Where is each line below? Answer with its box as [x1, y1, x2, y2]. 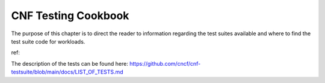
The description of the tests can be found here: [11, 60, 129, 67]
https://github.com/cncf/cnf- [129, 60, 201, 67]
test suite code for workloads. [11, 38, 85, 45]
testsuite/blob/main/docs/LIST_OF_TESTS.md [11, 69, 123, 76]
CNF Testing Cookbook [11, 9, 129, 22]
